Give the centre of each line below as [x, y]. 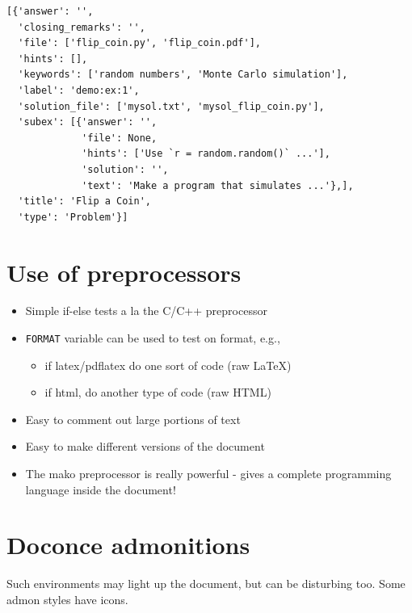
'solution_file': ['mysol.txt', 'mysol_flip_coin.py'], [171, 106]
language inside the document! [101, 489]
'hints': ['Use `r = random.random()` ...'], [206, 154]
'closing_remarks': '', [82, 27]
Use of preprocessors [124, 272]
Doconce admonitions [128, 545]
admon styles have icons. [67, 599]
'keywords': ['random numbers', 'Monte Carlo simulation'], [183, 75]
